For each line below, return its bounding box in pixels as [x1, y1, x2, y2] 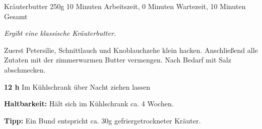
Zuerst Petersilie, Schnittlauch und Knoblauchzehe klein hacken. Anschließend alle [4, 44, 258, 55]
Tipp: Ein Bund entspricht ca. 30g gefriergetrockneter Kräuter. [4, 115, 201, 125]
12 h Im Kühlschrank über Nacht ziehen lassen [4, 81, 151, 92]
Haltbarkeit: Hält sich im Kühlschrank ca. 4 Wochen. [4, 98, 174, 109]
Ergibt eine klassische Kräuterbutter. [4, 28, 116, 38]
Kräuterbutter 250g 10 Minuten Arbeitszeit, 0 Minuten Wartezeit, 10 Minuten [4, 1, 246, 11]
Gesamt [4, 11, 28, 21]
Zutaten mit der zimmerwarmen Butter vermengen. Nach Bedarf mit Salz [4, 54, 231, 65]
